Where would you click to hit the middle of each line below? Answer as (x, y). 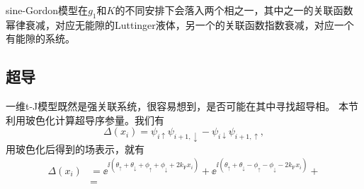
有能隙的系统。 (40, 38)
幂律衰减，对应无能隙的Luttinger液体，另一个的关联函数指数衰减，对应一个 (180, 24)
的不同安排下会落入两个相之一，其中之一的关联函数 (234, 10)
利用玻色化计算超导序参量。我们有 (85, 120)
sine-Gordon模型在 (47, 10)
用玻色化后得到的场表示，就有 (75, 148)
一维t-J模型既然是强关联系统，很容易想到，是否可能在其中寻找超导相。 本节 (182, 106)
